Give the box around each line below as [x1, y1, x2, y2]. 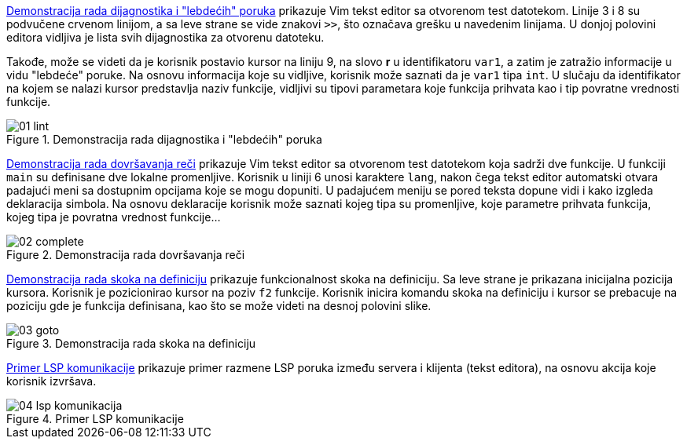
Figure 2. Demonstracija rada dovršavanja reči [6, 248, 245, 261]
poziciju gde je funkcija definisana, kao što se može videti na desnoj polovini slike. [6, 299, 432, 312]
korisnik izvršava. [6, 374, 97, 388]
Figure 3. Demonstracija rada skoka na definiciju [6, 337, 256, 350]
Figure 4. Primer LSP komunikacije [6, 412, 184, 425]
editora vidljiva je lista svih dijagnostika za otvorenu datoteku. [6, 31, 325, 44]
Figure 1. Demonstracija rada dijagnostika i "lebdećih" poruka [6, 133, 322, 146]
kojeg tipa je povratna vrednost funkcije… [6, 210, 221, 224]
